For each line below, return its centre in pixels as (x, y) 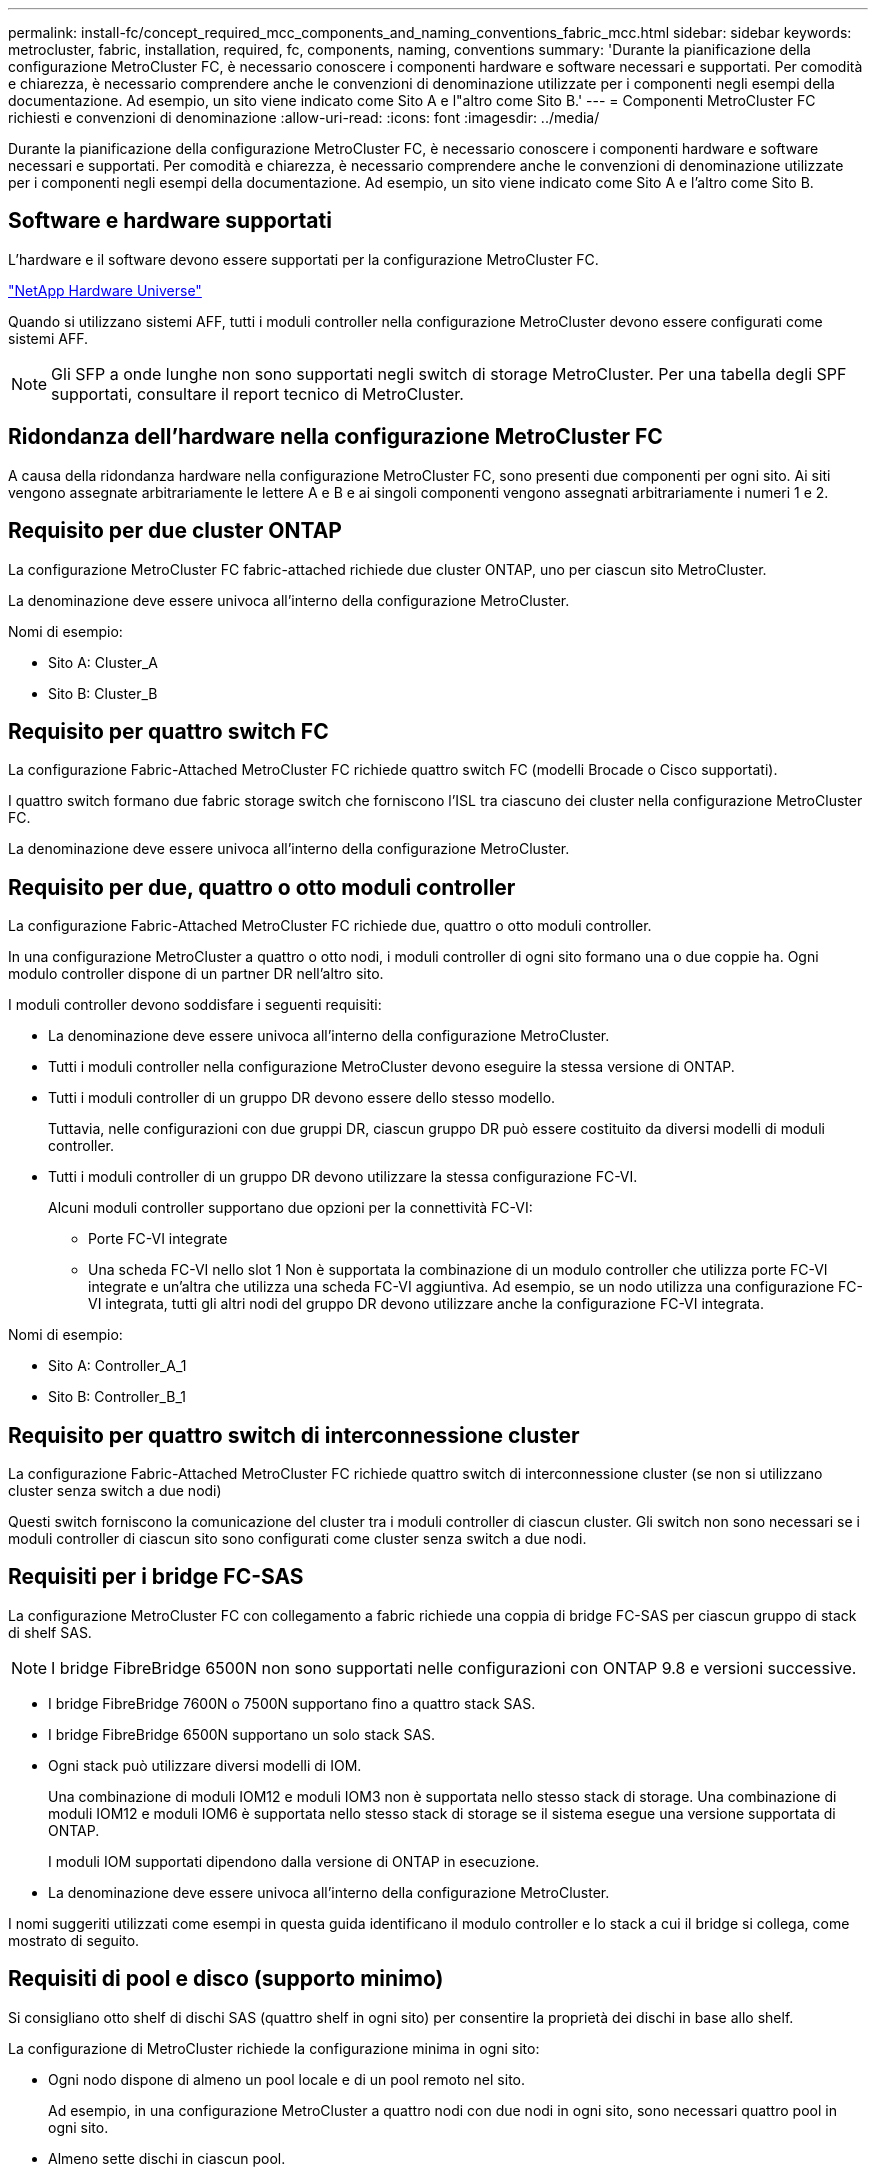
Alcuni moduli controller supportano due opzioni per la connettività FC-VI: (290, 1208)
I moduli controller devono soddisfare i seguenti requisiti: (195, 1005)
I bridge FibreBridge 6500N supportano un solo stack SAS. (242, 1734)
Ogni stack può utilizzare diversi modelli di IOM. (205, 1765)
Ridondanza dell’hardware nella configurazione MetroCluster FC (335, 437)
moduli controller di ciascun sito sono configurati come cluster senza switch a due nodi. (297, 1539)
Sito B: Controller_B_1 (117, 1397)
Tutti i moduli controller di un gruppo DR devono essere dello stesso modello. (302, 1098)
